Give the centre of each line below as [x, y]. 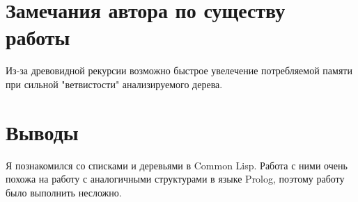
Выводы [42, 132]
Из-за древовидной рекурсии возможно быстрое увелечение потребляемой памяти [179, 70]
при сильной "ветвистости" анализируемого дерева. [114, 84]
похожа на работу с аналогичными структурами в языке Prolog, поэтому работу [175, 179]
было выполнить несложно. [64, 192]
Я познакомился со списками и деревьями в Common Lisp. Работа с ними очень [177, 165]
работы [38, 37]
